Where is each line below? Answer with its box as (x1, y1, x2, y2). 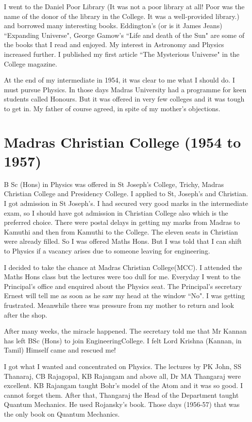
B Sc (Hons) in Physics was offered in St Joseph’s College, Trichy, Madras (4, 179, 224, 189)
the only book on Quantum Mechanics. (4, 408, 120, 419)
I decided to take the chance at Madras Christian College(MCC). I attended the (4, 262, 242, 272)
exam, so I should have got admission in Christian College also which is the (4, 207, 228, 218)
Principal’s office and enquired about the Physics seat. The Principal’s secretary (4, 281, 242, 291)
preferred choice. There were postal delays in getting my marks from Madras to (4, 217, 240, 227)
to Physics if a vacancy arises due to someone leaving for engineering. (4, 246, 210, 255)
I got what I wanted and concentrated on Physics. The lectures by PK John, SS (4, 361, 241, 371)
